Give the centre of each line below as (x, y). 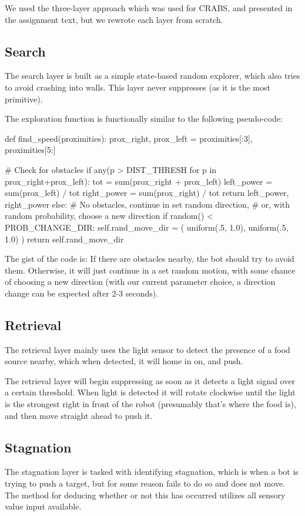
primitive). (24, 99)
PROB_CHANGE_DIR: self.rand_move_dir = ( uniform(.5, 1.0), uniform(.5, (147, 227)
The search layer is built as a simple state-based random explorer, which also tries (152, 76)
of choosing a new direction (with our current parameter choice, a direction (140, 282)
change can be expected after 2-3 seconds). (82, 293)
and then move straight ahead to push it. (79, 415)
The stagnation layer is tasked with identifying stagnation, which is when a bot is (152, 472)
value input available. (43, 506)
